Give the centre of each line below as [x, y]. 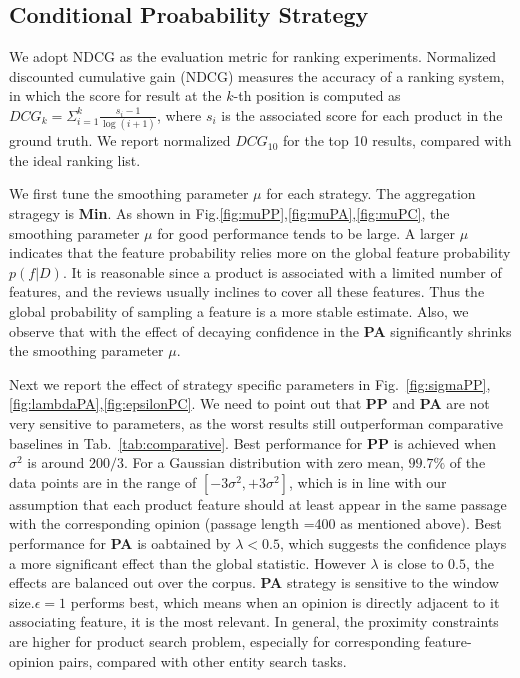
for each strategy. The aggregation [371, 193]
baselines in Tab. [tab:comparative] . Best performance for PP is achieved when [253, 442]
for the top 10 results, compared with [397, 140]
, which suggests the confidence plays [393, 542]
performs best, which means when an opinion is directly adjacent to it [285, 601]
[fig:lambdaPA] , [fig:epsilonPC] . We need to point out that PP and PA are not [249, 403]
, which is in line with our [367, 481]
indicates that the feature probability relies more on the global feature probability [260, 252]
